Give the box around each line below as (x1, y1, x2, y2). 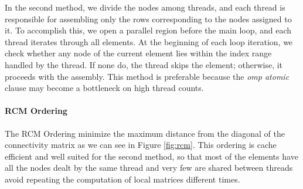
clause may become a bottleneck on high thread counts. (5, 82, 204, 94)
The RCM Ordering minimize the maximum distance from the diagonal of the (5, 127, 285, 139)
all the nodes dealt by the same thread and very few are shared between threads (5, 161, 293, 174)
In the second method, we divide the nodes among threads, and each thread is (5, 1, 285, 13)
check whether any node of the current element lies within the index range (5, 47, 272, 59)
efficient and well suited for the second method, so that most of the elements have (5, 150, 298, 162)
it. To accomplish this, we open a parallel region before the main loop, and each (5, 24, 292, 36)
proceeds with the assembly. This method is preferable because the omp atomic (5, 70, 290, 82)
